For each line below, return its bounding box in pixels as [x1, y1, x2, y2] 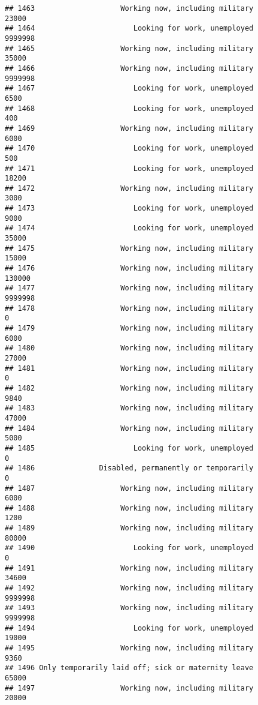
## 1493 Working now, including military [5, 604, 254, 613]
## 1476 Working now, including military [5, 264, 254, 273]
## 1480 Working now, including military [5, 344, 254, 353]
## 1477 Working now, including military [5, 284, 254, 293]
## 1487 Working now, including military [5, 484, 254, 493]
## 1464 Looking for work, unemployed [5, 24, 254, 33]
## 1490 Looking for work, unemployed [5, 544, 254, 553]
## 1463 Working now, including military [5, 4, 254, 13]
